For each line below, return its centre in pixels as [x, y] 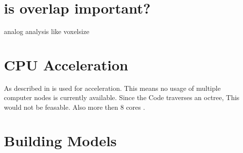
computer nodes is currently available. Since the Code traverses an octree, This [122, 97]
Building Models [61, 140]
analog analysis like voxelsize [47, 31]
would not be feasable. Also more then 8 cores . [75, 107]
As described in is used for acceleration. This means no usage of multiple [112, 88]
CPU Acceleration [66, 64]
